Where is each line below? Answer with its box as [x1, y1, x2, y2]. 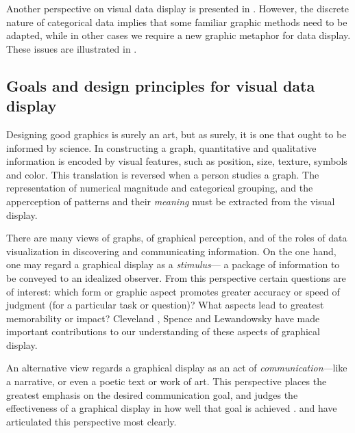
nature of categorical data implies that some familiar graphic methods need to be [6, 14, 347, 29]
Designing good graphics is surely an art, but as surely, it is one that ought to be [6, 127, 347, 141]
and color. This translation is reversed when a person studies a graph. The [6, 167, 319, 181]
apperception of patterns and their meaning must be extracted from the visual [6, 194, 335, 208]
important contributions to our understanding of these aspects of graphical [6, 324, 320, 339]
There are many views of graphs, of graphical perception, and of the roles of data [6, 231, 347, 245]
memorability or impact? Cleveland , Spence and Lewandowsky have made [6, 311, 320, 325]
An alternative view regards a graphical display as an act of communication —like [6, 360, 347, 375]
